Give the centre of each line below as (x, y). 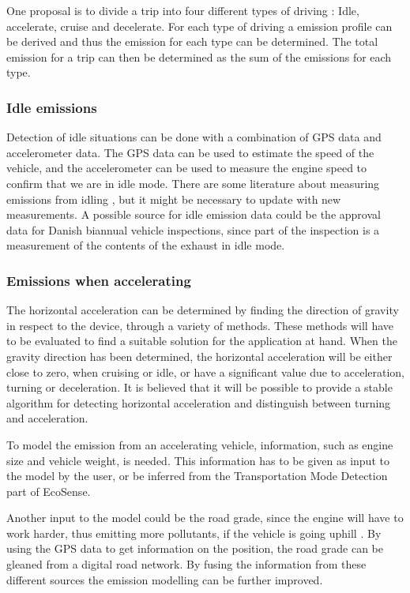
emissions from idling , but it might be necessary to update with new (174, 199)
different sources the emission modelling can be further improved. (165, 579)
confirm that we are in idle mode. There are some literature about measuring (193, 183)
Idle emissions (52, 107)
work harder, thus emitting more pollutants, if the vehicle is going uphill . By (194, 533)
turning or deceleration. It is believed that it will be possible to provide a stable (199, 387)
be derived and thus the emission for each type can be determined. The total (192, 41)
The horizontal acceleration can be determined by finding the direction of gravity (203, 310)
